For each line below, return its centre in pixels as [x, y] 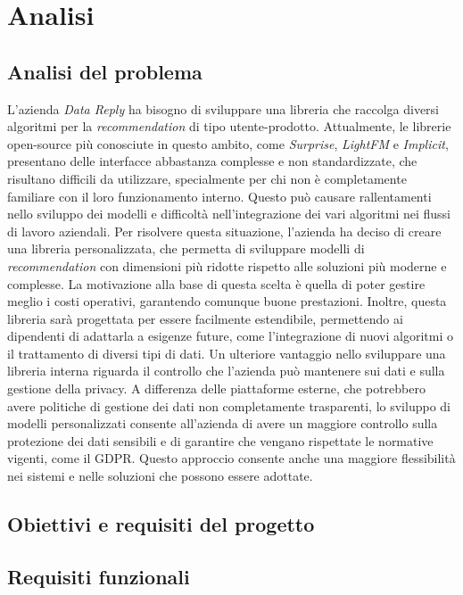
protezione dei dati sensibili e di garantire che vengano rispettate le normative [220, 440]
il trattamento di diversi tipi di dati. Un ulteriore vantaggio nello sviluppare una [227, 353]
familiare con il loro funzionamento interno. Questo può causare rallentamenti [219, 196]
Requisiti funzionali [99, 576]
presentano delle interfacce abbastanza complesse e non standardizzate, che [212, 161]
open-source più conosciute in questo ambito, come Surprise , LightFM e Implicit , [228, 143]
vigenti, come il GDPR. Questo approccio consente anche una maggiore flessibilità [231, 458]
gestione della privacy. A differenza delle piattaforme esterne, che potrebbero [216, 388]
